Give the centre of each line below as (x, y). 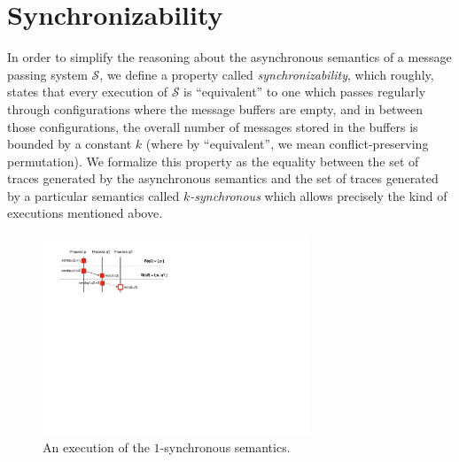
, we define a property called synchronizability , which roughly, (267, 74)
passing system (47, 74)
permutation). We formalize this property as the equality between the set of (213, 161)
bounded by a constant (70, 144)
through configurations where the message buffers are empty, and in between (215, 108)
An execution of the (96, 447)
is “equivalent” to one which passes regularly (305, 92)
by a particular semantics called (93, 195)
